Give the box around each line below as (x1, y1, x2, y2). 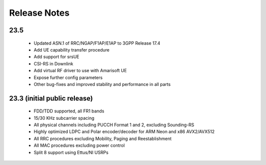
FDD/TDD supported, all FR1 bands (33, 108, 104, 114)
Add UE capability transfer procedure (33, 47, 110, 53)
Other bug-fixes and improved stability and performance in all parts (33, 81, 171, 87)
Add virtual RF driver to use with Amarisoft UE (33, 68, 127, 74)
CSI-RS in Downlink (33, 60, 73, 66)
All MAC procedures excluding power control (33, 142, 125, 148)
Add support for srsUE (33, 54, 80, 60)
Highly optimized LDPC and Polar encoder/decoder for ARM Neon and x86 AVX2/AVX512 (33, 129, 215, 135)
